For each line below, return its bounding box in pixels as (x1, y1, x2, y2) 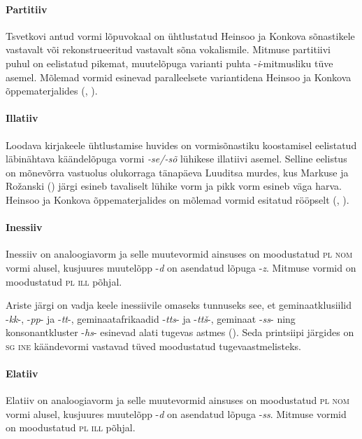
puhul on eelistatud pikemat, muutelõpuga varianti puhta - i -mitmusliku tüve (6, 55, 333, 70)
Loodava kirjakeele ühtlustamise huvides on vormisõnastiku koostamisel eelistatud (6, 137, 357, 152)
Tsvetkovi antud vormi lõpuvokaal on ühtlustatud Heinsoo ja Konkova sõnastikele (6, 28, 355, 43)
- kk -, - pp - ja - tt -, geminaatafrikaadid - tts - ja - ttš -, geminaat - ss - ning (6, 311, 296, 326)
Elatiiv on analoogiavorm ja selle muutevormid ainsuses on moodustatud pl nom (6, 393, 350, 407)
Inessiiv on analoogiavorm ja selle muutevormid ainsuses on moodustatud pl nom (6, 246, 353, 261)
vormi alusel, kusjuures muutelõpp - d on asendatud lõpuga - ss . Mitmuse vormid (6, 406, 347, 421)
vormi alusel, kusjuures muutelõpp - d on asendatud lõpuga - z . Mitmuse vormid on (6, 260, 356, 274)
